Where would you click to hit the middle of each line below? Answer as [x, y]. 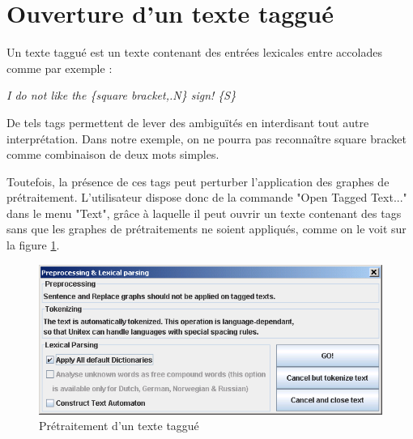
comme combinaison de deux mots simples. [113, 154]
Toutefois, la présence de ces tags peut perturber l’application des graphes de [198, 181]
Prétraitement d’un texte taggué [119, 426]
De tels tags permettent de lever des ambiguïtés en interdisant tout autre [188, 122]
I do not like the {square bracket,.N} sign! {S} [121, 95]
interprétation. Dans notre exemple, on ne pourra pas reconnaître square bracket [206, 138]
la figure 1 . [33, 245]
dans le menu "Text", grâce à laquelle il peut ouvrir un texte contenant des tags [204, 213]
